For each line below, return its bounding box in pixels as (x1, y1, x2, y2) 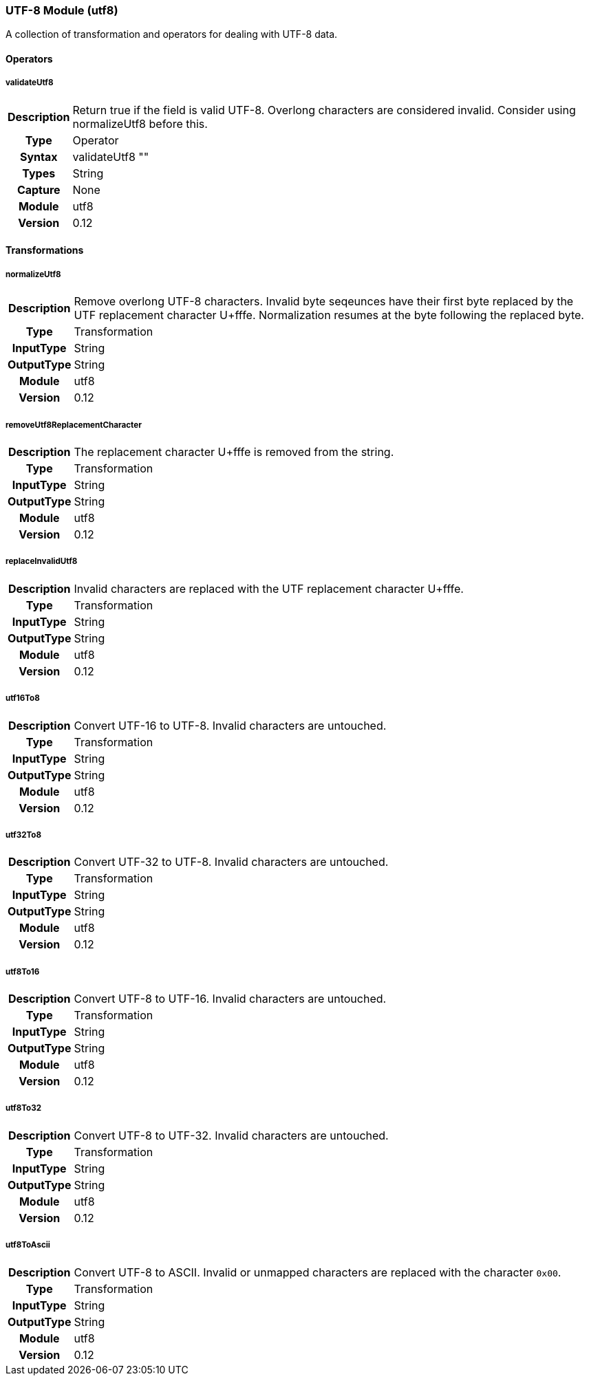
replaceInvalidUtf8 (6, 556, 78, 567)
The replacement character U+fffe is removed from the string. (74, 444, 394, 459)
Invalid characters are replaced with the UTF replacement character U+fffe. (74, 581, 464, 596)
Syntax (19, 149, 58, 164)
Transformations (6, 244, 84, 257)
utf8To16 (6, 966, 40, 977)
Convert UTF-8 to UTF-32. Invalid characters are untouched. (74, 1128, 389, 1142)
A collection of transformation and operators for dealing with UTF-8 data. (6, 28, 338, 41)
